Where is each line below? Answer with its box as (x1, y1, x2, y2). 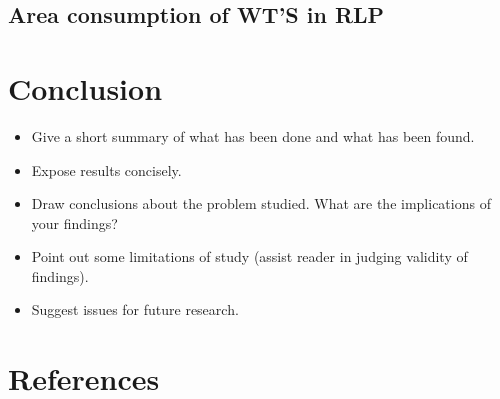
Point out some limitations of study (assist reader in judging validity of (31, 246, 468, 267)
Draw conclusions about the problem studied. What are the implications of (31, 193, 491, 214)
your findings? (31, 212, 118, 233)
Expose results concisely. (31, 159, 182, 180)
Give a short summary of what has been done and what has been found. (31, 125, 475, 146)
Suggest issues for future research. (31, 299, 239, 320)
